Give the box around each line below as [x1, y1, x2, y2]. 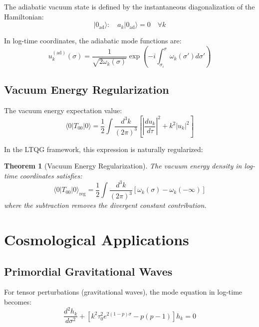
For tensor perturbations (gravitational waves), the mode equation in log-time [4, 287, 243, 297]
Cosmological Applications [4, 229, 189, 249]
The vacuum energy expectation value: [4, 105, 122, 115]
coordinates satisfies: [19, 170, 82, 180]
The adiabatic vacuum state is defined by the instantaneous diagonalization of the [4, 1, 255, 11]
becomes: [4, 296, 31, 307]
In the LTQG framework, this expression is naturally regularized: [4, 144, 203, 154]
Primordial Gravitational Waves [4, 263, 173, 279]
